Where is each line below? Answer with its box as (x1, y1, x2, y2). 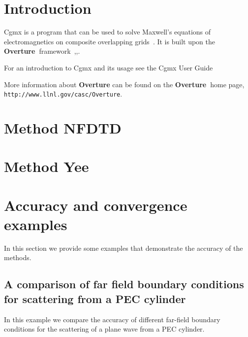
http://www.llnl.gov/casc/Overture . (4, 89, 123, 99)
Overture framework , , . (4, 46, 80, 56)
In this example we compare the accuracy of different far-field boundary (4, 314, 220, 324)
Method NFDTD (4, 117, 122, 137)
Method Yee (4, 156, 89, 176)
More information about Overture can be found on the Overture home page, (4, 79, 245, 89)
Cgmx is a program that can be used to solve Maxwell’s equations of (4, 27, 211, 37)
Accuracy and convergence (4, 195, 187, 215)
